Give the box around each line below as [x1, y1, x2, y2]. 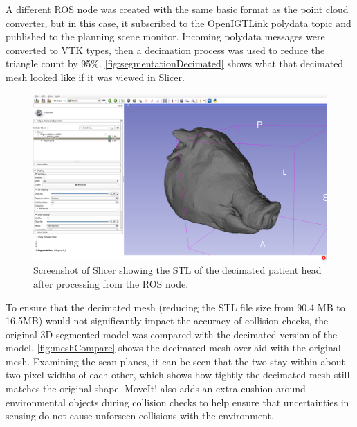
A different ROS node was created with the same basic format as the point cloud [6, 2, 349, 16]
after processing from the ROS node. [33, 276, 189, 290]
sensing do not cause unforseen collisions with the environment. [6, 408, 274, 423]
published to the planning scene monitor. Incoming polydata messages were [6, 29, 325, 44]
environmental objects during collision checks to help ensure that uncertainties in [6, 394, 349, 409]
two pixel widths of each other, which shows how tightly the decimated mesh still [6, 367, 350, 382]
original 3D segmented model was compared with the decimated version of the [6, 326, 338, 341]
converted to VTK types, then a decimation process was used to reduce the [6, 42, 325, 57]
